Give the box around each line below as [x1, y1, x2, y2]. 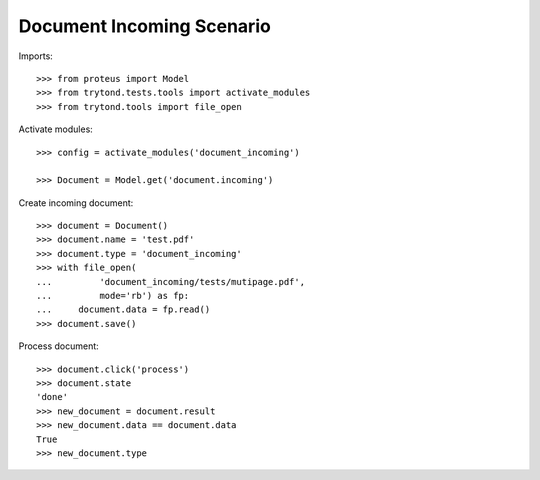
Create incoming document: [18, 196, 134, 209]
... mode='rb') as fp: [36, 290, 190, 302]
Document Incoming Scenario [18, 15, 272, 37]
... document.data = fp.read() [36, 304, 211, 315]
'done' [36, 391, 69, 403]
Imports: [18, 50, 54, 62]
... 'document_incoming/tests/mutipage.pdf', [36, 276, 305, 287]
